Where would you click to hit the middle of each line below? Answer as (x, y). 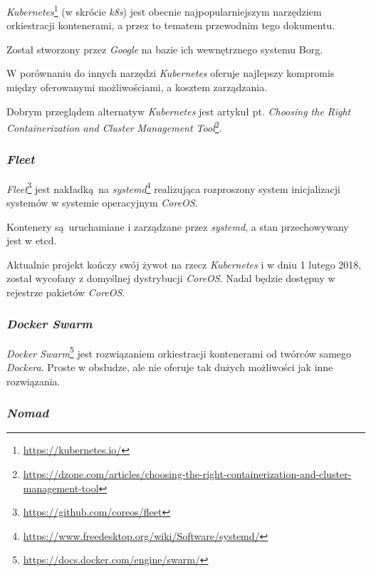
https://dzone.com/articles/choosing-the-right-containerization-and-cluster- (187, 473)
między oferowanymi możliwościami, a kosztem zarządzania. (137, 87)
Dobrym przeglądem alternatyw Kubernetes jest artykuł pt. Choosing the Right (179, 111)
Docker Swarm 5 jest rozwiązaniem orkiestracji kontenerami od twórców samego (179, 352)
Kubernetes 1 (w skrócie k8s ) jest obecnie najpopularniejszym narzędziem (164, 10)
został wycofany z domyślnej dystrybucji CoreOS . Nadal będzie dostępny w (171, 278)
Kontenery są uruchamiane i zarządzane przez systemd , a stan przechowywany (178, 226)
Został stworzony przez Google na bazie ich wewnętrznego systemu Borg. (165, 49)
